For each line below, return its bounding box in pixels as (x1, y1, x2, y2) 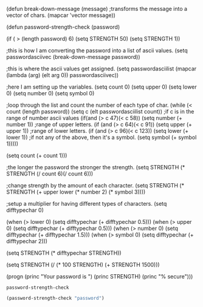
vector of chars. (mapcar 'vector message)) (6, 12, 115, 19)
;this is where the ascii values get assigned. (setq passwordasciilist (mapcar (6, 65, 197, 72)
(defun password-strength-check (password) (6, 24, 120, 30)
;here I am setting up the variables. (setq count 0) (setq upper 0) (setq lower (6, 83, 198, 90)
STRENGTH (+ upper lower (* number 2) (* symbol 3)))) (6, 188, 146, 195)
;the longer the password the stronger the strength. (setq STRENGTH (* (6, 164, 185, 170)
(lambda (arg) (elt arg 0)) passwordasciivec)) (6, 72, 119, 78)
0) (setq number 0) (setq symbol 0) (6, 90, 95, 96)
